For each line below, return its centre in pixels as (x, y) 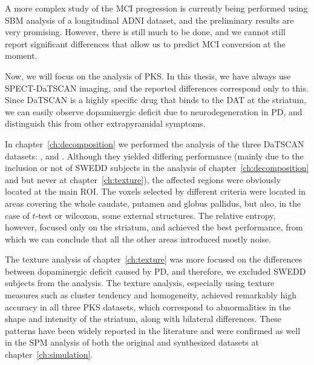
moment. (21, 55)
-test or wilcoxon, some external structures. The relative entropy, (155, 215)
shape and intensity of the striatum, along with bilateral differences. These (143, 319)
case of (17, 215)
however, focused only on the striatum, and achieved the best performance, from (154, 227)
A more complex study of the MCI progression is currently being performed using (156, 8)
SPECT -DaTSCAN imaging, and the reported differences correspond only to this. (157, 88)
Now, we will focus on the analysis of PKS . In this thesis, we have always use (148, 75)
